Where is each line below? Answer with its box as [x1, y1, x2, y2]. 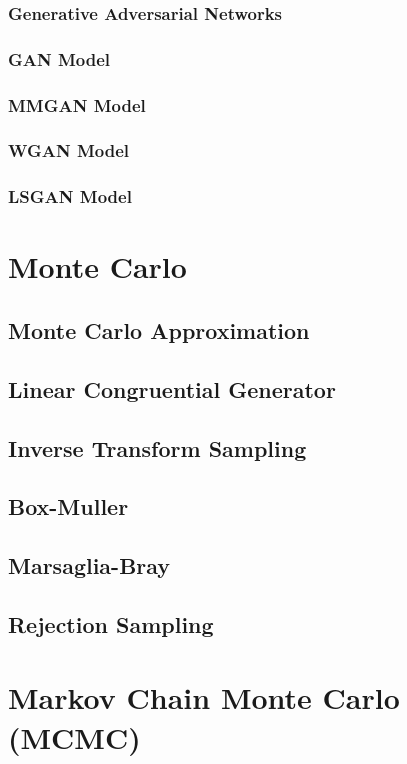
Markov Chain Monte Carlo [8, 677, 400, 718]
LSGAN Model [8, 184, 132, 209]
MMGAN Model [8, 92, 146, 117]
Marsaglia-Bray [8, 550, 171, 581]
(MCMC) [8, 716, 141, 757]
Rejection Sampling [8, 608, 214, 639]
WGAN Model [8, 138, 130, 163]
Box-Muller [8, 491, 129, 522]
